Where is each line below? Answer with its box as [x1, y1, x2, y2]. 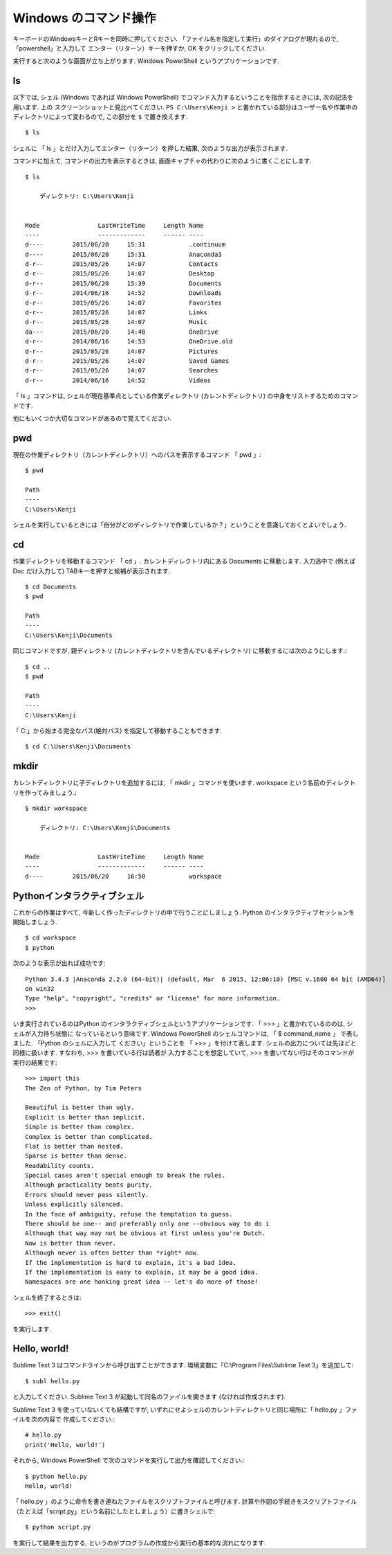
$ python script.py [25, 1523, 91, 1531]
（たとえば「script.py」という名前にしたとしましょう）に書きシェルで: [12, 1507, 216, 1516]
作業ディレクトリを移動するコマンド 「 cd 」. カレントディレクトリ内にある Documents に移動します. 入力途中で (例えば [12, 557, 356, 566]
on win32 [25, 985, 55, 993]
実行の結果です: [12, 1058, 58, 1066]
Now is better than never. [25, 1239, 117, 1247]
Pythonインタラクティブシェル [12, 890, 144, 901]
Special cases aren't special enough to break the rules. [25, 1171, 226, 1180]
